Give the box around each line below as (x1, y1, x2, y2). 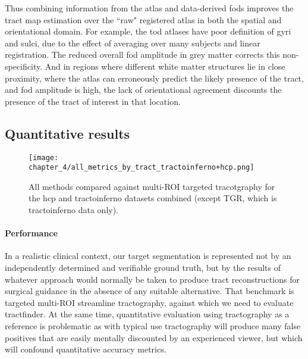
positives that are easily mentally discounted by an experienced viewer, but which (5, 331, 303, 344)
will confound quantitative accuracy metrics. (5, 343, 166, 355)
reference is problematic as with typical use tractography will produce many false (5, 320, 301, 332)
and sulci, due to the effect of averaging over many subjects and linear (5, 36, 260, 49)
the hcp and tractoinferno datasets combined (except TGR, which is (29, 192, 277, 204)
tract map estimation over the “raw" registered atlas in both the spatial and (5, 13, 282, 26)
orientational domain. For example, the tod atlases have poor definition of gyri (5, 25, 291, 38)
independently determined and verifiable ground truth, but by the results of (5, 261, 281, 274)
